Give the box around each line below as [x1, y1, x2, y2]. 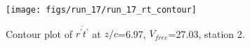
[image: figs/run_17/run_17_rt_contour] [6, 5, 197, 15]
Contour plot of [6, 26, 72, 41]
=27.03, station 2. [168, 26, 245, 41]
